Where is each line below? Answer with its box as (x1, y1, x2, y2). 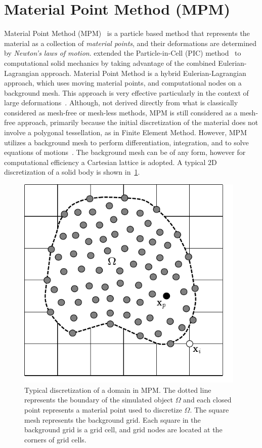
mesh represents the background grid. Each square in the (24, 414, 201, 425)
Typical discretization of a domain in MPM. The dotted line (24, 384, 211, 395)
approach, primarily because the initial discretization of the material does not (17, 117, 258, 128)
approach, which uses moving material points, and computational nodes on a (4, 77, 242, 88)
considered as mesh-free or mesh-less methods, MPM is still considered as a (4, 107, 238, 117)
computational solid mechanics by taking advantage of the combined (4, 57, 216, 68)
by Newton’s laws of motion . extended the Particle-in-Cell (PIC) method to (4, 48, 241, 58)
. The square (190, 404, 229, 415)
